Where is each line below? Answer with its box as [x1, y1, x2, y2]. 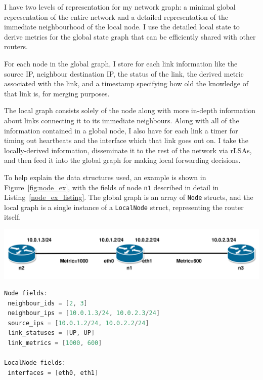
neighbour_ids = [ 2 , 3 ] [8, 299, 87, 307]
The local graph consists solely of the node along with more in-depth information [4, 105, 256, 116]
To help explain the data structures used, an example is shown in [4, 171, 206, 182]
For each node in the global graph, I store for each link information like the [4, 58, 238, 68]
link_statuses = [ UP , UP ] [8, 329, 95, 337]
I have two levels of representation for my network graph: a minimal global [4, 2, 236, 12]
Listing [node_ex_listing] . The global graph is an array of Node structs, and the [4, 192, 253, 202]
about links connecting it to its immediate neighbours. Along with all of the [4, 115, 239, 125]
